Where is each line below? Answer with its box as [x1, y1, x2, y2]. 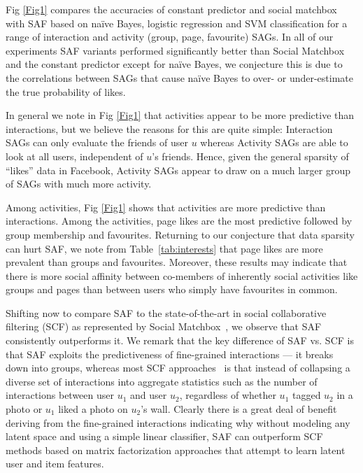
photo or [6, 402, 43, 416]
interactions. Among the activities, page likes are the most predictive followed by [6, 213, 353, 228]
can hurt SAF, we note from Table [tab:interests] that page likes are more [6, 241, 323, 255]
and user [130, 388, 167, 402]
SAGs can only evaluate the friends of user [6, 135, 188, 150]
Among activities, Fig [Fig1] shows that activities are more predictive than [6, 199, 326, 214]
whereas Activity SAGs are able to [200, 135, 348, 150]
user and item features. [6, 456, 104, 471]
